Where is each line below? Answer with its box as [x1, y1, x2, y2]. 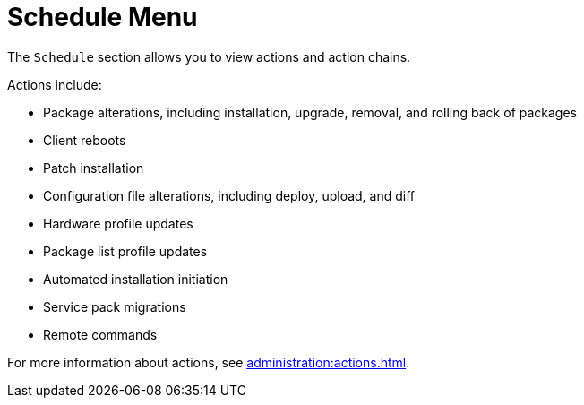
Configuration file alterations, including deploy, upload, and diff [43, 187, 416, 203]
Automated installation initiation [43, 271, 228, 287]
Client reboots [43, 132, 126, 148]
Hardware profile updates [43, 215, 193, 231]
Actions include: [7, 76, 102, 92]
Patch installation [43, 159, 144, 176]
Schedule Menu [7, 2, 198, 32]
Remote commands [43, 326, 158, 342]
